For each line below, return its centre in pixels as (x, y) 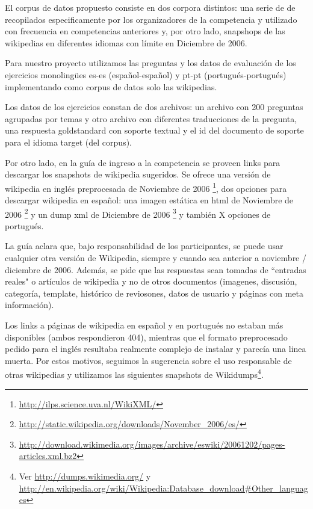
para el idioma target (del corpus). (68, 142)
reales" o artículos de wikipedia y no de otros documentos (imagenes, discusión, (151, 281)
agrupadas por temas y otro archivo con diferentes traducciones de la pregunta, (151, 118)
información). (29, 305)
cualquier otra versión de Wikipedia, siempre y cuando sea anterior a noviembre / (156, 258)
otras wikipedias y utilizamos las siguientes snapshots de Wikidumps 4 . (134, 373)
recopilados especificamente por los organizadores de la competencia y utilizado (151, 19)
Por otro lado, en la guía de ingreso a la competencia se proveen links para (143, 162)
